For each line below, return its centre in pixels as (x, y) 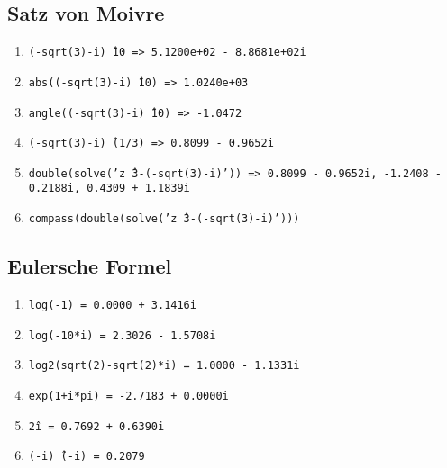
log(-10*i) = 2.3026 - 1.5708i (122, 335)
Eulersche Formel (90, 266)
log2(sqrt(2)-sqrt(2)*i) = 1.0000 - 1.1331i (164, 366)
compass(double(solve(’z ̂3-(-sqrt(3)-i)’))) (164, 219)
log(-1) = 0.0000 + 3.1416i (112, 305)
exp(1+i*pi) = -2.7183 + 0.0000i (128, 396)
